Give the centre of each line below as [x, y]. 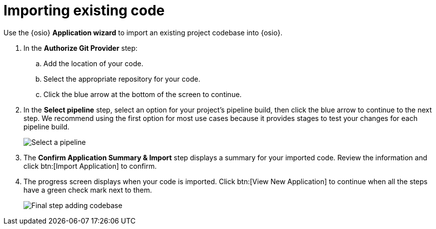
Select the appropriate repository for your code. [122, 79]
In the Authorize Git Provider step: [81, 48]
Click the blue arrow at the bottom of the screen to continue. [143, 94]
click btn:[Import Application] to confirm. [90, 166]
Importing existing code [84, 10]
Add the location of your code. [94, 63]
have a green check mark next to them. [88, 190]
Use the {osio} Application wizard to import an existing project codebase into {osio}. [143, 32]
